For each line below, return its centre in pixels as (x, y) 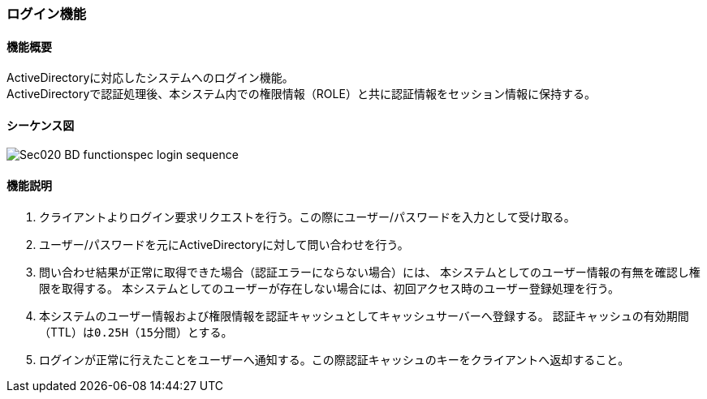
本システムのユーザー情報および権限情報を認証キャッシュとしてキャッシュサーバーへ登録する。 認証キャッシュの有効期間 (364, 315)
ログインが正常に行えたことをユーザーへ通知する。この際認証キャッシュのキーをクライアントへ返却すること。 (334, 359)
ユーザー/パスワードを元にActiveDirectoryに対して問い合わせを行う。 (224, 244)
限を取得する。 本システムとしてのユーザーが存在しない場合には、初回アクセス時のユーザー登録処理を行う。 (329, 288)
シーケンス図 (41, 125)
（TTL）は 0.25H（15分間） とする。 (136, 332)
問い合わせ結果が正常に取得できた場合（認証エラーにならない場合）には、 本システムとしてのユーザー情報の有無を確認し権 (370, 272)
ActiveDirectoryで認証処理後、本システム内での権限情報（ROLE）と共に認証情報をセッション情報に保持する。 (301, 94)
